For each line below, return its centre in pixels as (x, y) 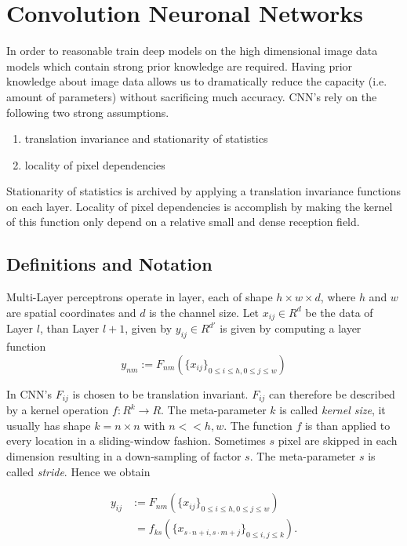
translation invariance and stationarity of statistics (146, 138)
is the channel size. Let (204, 312)
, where (338, 297)
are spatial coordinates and (71, 312)
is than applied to (347, 425)
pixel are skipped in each (338, 440)
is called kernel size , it (333, 410)
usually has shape (49, 425)
